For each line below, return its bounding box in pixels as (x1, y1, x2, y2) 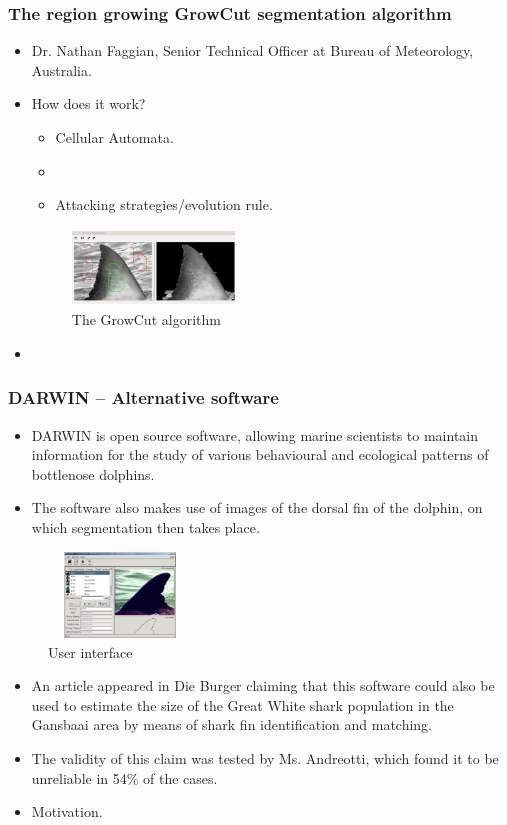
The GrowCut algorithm (71, 309, 221, 330)
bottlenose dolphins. (31, 463, 155, 484)
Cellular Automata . (55, 127, 174, 147)
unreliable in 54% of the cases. (31, 767, 218, 788)
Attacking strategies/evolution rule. (55, 194, 273, 215)
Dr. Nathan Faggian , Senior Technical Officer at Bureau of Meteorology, (31, 40, 474, 61)
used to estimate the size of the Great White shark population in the (31, 694, 454, 715)
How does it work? (31, 93, 146, 114)
